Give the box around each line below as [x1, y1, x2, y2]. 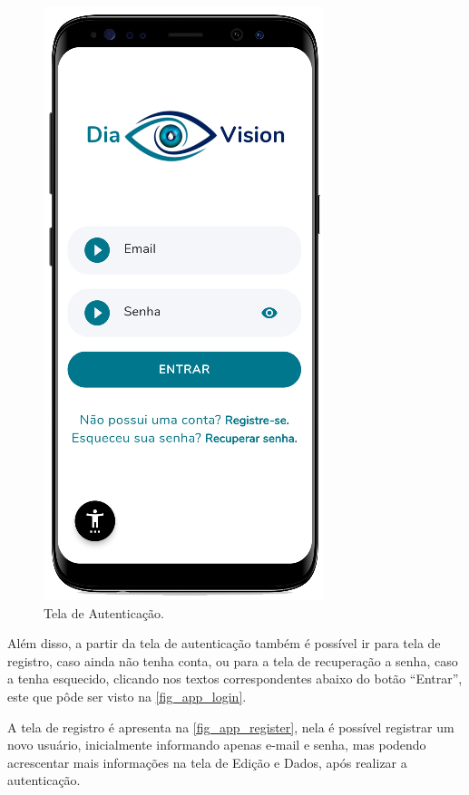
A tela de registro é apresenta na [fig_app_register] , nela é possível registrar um [7, 717, 454, 736]
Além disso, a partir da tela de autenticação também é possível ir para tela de [7, 634, 441, 653]
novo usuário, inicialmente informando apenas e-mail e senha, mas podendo [7, 735, 426, 754]
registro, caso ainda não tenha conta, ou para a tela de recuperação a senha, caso [7, 651, 458, 670]
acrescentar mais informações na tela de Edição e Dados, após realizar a [7, 752, 407, 771]
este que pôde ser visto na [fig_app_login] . [7, 686, 247, 705]
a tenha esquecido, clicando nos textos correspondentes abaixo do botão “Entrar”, [7, 669, 463, 688]
